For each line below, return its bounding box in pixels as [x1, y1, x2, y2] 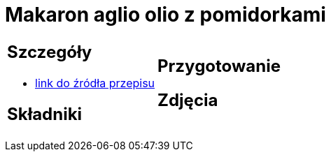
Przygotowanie [157, 55, 281, 76]
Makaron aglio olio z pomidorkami [5, 3, 326, 27]
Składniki [7, 103, 83, 124]
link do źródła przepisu [35, 75, 155, 90]
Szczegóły [7, 41, 92, 62]
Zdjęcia [157, 89, 218, 110]
